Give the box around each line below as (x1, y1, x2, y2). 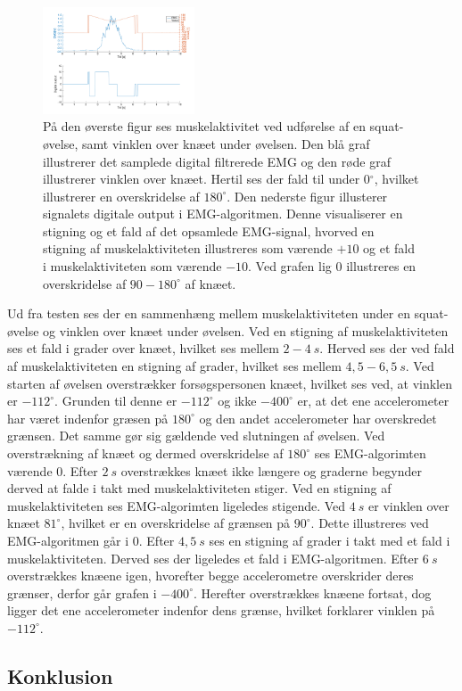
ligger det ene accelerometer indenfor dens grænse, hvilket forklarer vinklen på (7, 601, 435, 620)
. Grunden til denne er (54, 391, 177, 410)
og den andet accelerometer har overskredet (199, 408, 437, 427)
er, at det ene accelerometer (297, 391, 450, 410)
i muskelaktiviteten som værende (43, 257, 222, 276)
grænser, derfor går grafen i (7, 583, 157, 602)
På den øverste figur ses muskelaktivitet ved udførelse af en (43, 117, 366, 136)
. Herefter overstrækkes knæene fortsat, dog (193, 583, 432, 602)
